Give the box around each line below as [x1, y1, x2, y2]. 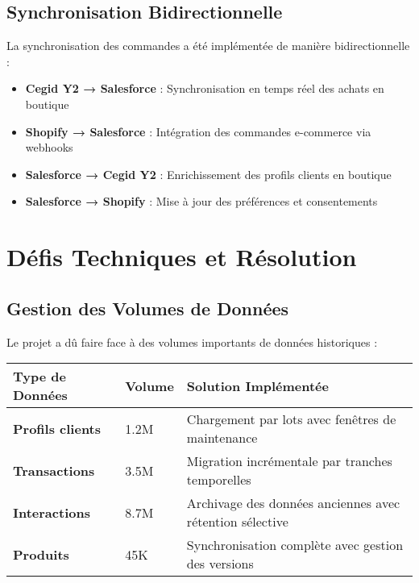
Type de [13, 367, 66, 386]
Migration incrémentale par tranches [186, 452, 392, 471]
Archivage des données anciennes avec [186, 493, 400, 513]
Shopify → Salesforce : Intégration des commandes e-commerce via [25, 123, 371, 140]
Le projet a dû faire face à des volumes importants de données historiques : [6, 333, 378, 350]
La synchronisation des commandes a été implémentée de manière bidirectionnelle [6, 37, 410, 54]
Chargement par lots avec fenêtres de [186, 410, 396, 429]
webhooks [25, 139, 73, 156]
